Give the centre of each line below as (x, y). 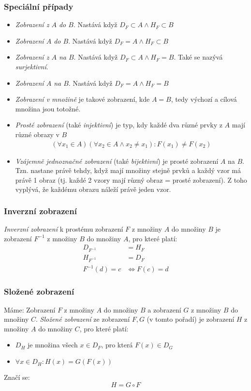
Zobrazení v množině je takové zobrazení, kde (82, 99)
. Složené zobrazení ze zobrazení (83, 319)
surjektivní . (32, 66)
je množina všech (52, 345)
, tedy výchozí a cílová (204, 99)
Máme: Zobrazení (30, 309)
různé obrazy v (37, 134)
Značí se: (17, 377)
